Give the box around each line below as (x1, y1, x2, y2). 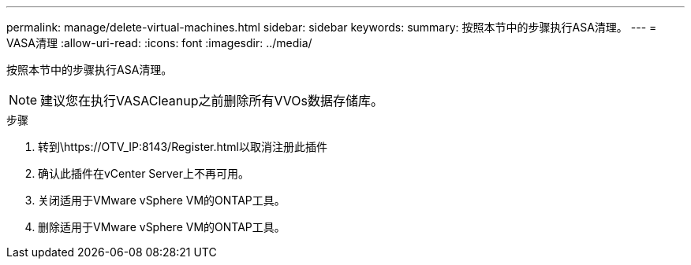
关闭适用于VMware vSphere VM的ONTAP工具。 (38, 193, 286, 207)
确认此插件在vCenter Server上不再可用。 (38, 167, 250, 180)
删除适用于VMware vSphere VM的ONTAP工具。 (38, 220, 286, 234)
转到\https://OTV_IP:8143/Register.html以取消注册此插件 (38, 140, 328, 153)
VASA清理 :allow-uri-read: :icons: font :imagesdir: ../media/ (6, 36, 312, 50)
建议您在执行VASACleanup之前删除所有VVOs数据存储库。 (40, 93, 384, 109)
